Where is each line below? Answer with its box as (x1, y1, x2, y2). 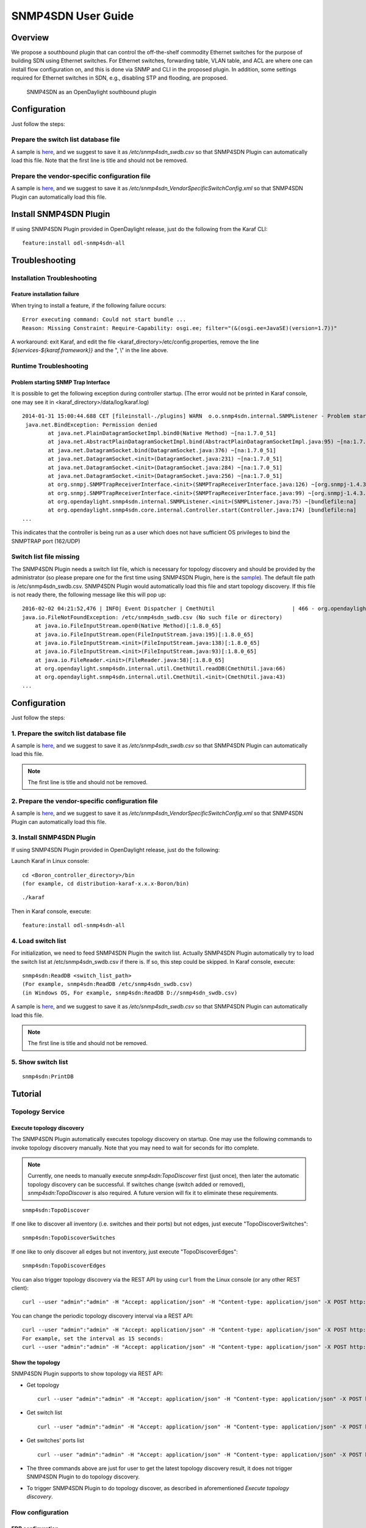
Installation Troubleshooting (11, 274, 97, 282)
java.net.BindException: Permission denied (25, 421, 158, 428)
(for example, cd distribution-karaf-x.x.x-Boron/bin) (22, 880, 190, 887)
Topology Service (11, 1107, 65, 1116)
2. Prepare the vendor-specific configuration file (11, 796, 158, 805)
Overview (11, 32, 49, 43)
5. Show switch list (11, 1058, 68, 1067)
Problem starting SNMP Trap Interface (11, 378, 110, 386)
